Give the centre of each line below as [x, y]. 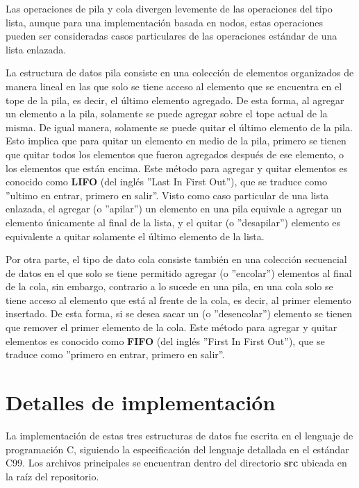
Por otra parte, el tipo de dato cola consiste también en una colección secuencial [176, 259]
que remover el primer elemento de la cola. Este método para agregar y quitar [172, 327]
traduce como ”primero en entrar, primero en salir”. [115, 354]
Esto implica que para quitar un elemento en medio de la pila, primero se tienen [176, 141]
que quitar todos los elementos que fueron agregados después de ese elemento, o [175, 154]
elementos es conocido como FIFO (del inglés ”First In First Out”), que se [165, 340]
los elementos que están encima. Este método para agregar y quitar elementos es [177, 168]
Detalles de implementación [141, 402]
